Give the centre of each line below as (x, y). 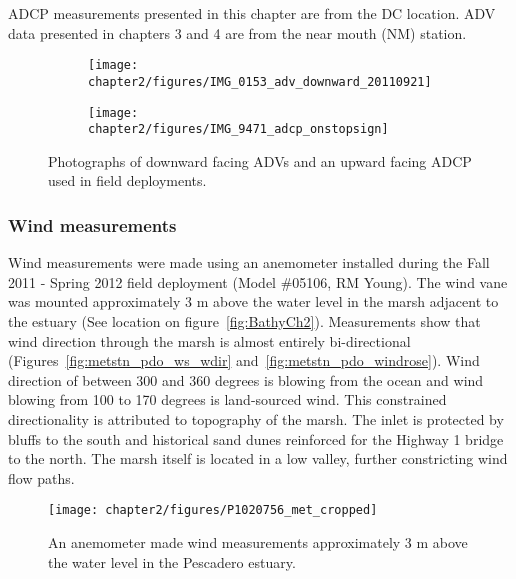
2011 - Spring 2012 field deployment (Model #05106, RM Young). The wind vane (258, 281)
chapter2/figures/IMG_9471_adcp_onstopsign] (238, 129)
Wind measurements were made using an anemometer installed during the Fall (249, 262)
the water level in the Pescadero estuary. (172, 561)
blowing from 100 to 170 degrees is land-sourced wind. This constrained (227, 399)
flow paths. (41, 477)
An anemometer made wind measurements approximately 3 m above (258, 542)
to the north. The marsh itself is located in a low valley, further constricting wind (258, 458)
